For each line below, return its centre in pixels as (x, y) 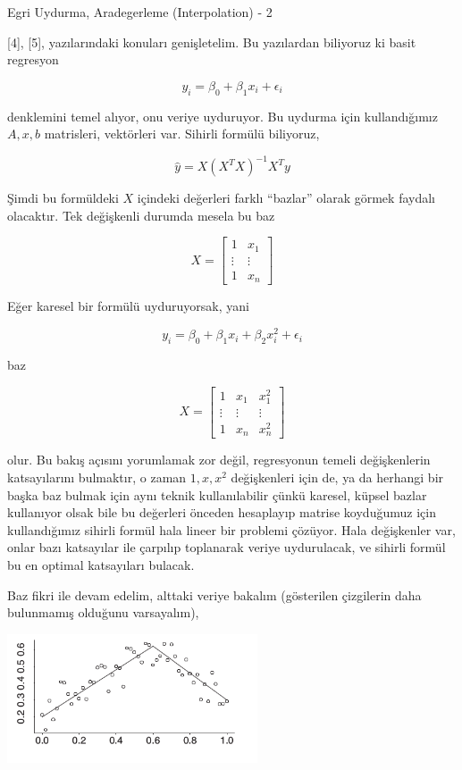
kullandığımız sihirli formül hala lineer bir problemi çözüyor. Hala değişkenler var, (231, 529)
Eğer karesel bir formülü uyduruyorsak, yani (128, 306)
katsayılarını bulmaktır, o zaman (97, 477)
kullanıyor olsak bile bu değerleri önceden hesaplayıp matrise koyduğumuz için (222, 512)
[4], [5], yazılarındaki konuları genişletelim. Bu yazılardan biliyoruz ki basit (212, 42)
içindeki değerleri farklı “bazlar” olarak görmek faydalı (286, 198)
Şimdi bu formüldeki (63, 198)
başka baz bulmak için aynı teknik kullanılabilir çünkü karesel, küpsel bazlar (217, 494)
